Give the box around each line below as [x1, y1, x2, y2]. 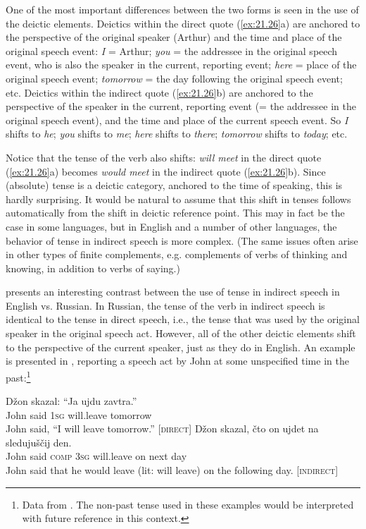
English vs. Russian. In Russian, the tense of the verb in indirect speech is [6, 298, 325, 312]
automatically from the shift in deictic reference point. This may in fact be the [6, 205, 345, 220]
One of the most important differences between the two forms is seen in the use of [6, 2, 359, 16]
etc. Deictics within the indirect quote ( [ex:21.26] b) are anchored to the [6, 85, 313, 99]
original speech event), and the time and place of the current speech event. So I [6, 112, 348, 127]
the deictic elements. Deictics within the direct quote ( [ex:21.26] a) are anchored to [6, 16, 360, 30]
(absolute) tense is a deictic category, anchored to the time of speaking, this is [6, 178, 343, 193]
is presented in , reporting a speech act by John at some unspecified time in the [6, 353, 349, 368]
